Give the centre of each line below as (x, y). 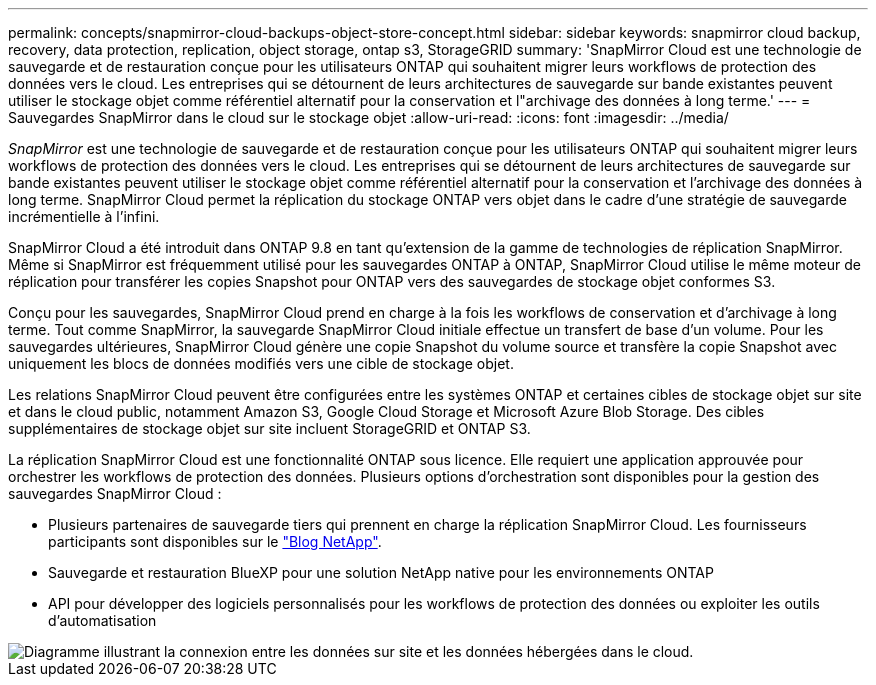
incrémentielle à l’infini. (84, 216)
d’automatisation (102, 620)
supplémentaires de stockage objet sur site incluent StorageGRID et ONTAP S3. (269, 428)
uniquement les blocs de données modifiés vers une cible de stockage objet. (261, 363)
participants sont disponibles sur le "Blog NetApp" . (215, 541)
